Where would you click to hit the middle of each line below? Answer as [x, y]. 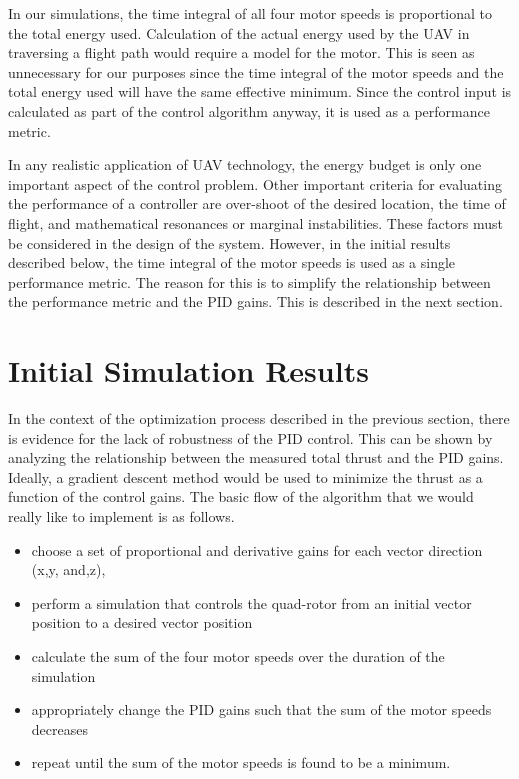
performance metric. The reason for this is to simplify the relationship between [249, 281]
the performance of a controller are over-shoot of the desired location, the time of [257, 203]
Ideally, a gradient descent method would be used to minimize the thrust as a [245, 476]
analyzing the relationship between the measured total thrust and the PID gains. [256, 457]
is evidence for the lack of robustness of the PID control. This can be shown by [250, 437]
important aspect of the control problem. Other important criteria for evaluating [255, 183]
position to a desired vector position [142, 622]
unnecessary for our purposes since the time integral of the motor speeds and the [256, 71]
